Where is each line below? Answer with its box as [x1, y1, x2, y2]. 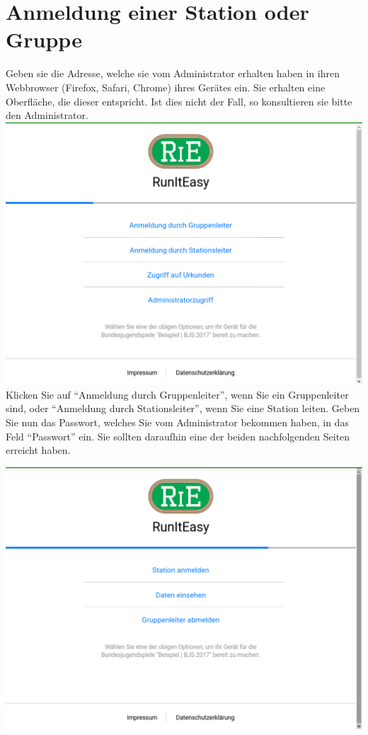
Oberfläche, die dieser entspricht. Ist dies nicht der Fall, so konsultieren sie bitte [6, 93, 352, 108]
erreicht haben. [6, 443, 71, 457]
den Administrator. [6, 108, 88, 122]
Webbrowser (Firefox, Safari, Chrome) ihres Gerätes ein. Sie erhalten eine [6, 79, 326, 94]
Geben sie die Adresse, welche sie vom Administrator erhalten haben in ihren [6, 66, 340, 81]
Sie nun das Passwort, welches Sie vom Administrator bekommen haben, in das [6, 415, 349, 430]
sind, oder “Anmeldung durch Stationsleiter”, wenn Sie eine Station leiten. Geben [6, 401, 360, 416]
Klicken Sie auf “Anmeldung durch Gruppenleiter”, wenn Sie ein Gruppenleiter [6, 387, 349, 401]
